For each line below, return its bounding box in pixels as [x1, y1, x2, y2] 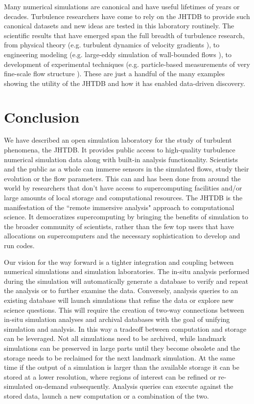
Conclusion [4, 106, 80, 127]
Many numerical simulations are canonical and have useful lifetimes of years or [4, 1, 240, 11]
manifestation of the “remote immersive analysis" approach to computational [4, 202, 234, 212]
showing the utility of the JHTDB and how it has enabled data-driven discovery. [4, 78, 245, 88]
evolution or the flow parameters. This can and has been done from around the [4, 173, 241, 183]
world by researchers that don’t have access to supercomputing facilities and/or [4, 183, 242, 193]
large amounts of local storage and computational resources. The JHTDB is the [4, 192, 243, 203]
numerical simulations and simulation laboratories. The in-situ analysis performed [4, 266, 250, 276]
